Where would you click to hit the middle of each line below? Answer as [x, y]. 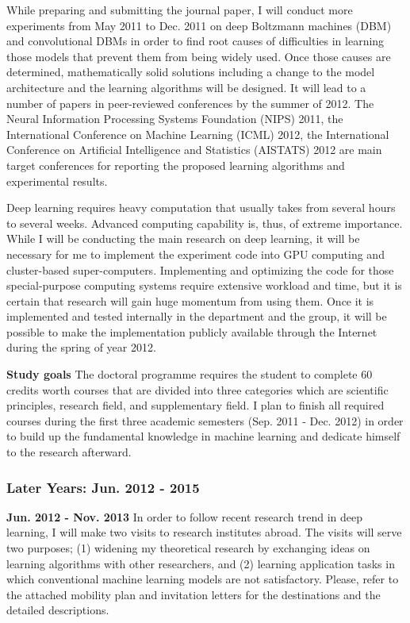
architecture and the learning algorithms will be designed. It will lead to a [186, 87]
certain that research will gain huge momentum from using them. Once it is [190, 300]
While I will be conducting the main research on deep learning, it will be [183, 238]
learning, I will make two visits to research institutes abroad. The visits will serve [204, 532]
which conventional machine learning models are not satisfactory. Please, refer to [203, 579]
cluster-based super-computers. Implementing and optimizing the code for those [200, 269]
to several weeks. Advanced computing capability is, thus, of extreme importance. [205, 223]
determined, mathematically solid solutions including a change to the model [191, 72]
